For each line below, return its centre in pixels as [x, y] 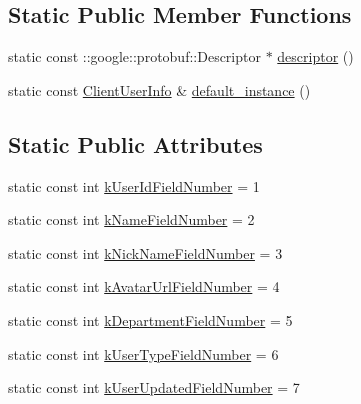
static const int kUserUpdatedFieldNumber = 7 [154, 387]
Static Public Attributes [135, 143]
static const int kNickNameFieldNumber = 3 [145, 252]
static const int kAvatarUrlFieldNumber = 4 [144, 286]
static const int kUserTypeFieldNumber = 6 [143, 353]
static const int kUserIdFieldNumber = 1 [134, 185]
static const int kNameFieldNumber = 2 [131, 219]
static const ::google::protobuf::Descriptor [134, 56]
